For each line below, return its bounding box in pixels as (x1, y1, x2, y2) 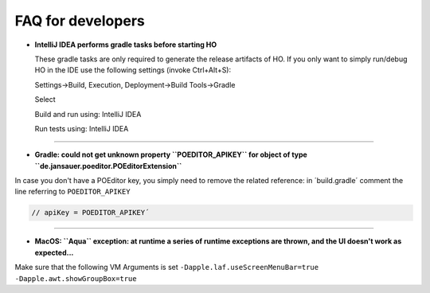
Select (34, 95, 56, 104)
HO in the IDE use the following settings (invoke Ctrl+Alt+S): (34, 65, 232, 75)
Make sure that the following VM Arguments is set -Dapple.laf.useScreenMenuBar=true (14, 263, 319, 272)
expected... (34, 248, 74, 257)
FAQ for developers (14, 12, 145, 29)
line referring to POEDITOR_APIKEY (14, 187, 131, 197)
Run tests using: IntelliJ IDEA (34, 123, 129, 133)
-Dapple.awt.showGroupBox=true (14, 274, 137, 283)
